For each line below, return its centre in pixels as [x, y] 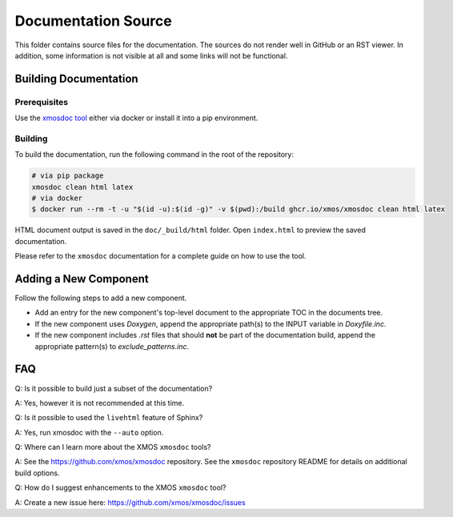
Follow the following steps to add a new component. [101, 298]
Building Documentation [77, 79]
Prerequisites [41, 102]
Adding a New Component [82, 279]
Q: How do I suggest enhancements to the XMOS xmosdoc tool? [120, 487]
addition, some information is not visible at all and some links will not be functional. [151, 55]
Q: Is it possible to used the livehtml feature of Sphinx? [109, 418]
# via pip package [68, 176]
